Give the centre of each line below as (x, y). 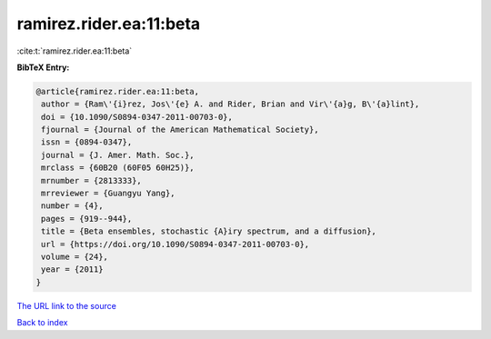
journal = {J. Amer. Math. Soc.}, (118, 155)
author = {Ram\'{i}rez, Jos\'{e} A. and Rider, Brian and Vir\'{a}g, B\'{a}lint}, (230, 104)
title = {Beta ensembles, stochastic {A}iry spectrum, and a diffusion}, (209, 231)
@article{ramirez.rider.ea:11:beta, (118, 91)
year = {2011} (72, 269)
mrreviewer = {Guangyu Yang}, (109, 194)
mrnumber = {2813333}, (92, 180)
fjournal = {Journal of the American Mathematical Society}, (180, 130)
